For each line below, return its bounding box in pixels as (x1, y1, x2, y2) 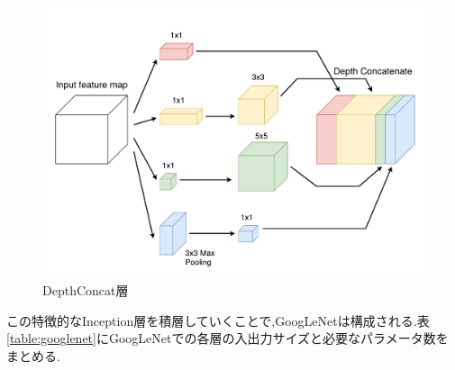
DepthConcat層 (42, 281, 129, 300)
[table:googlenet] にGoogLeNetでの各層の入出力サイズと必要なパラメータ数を (6, 329, 449, 347)
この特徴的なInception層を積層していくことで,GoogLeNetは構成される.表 (6, 311, 430, 329)
